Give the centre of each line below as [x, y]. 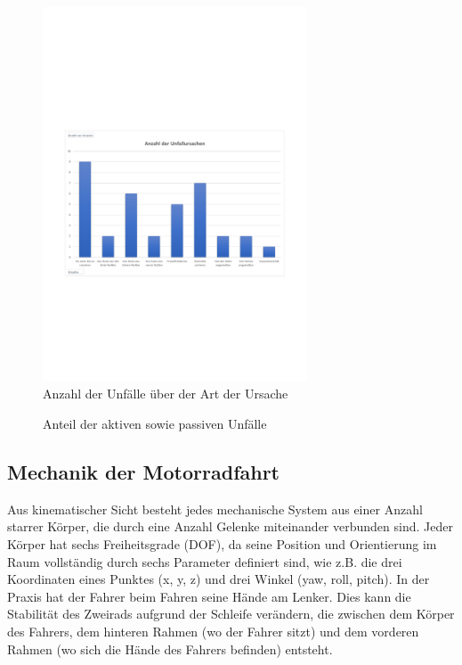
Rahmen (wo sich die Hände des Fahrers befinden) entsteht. [170, 649]
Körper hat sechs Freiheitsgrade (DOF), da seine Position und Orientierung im [222, 543]
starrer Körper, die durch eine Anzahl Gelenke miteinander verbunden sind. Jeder [230, 526]
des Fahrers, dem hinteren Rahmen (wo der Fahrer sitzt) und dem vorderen [213, 631]
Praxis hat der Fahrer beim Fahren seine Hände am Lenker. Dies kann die [209, 596]
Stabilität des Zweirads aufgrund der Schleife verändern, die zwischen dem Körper [231, 614]
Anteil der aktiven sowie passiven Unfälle [155, 423]
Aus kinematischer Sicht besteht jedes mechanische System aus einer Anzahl [215, 509]
